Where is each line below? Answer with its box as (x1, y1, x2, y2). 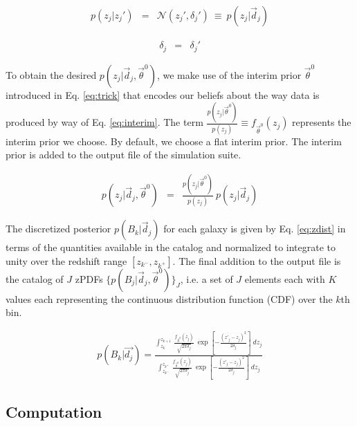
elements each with (244, 271, 325, 286)
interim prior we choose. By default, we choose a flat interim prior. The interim (6, 133, 342, 148)
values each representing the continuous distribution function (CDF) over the (6, 291, 333, 306)
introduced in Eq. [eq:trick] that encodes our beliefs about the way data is (6, 87, 320, 102)
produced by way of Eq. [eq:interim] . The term (6, 115, 203, 129)
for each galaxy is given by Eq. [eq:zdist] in (163, 221, 346, 236)
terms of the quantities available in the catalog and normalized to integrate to (6, 240, 336, 254)
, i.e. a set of (180, 271, 233, 286)
